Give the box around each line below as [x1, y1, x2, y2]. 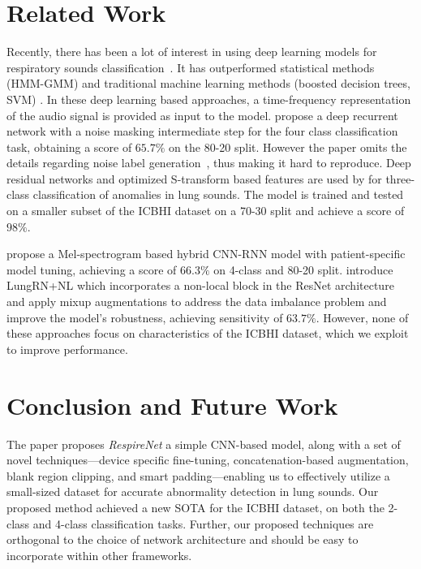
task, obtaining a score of [6, 138, 132, 155]
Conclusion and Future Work [6, 388, 338, 421]
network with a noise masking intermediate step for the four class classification [6, 123, 398, 140]
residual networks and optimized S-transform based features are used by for [6, 170, 382, 187]
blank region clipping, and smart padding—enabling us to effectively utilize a [6, 467, 390, 484]
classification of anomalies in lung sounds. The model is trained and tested [32, 186, 404, 203]
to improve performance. [6, 340, 128, 357]
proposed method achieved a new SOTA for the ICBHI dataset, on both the [6, 498, 384, 515]
